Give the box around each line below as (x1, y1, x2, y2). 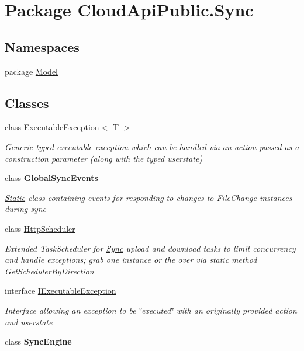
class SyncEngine (5, 335, 72, 347)
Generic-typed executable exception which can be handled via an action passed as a (5, 140, 299, 152)
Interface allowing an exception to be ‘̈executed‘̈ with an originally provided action (5, 304, 297, 316)
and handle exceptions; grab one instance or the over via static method (5, 253, 257, 266)
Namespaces (5, 37, 80, 55)
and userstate (5, 315, 53, 328)
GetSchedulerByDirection (5, 265, 94, 277)
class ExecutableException (5, 121, 99, 133)
